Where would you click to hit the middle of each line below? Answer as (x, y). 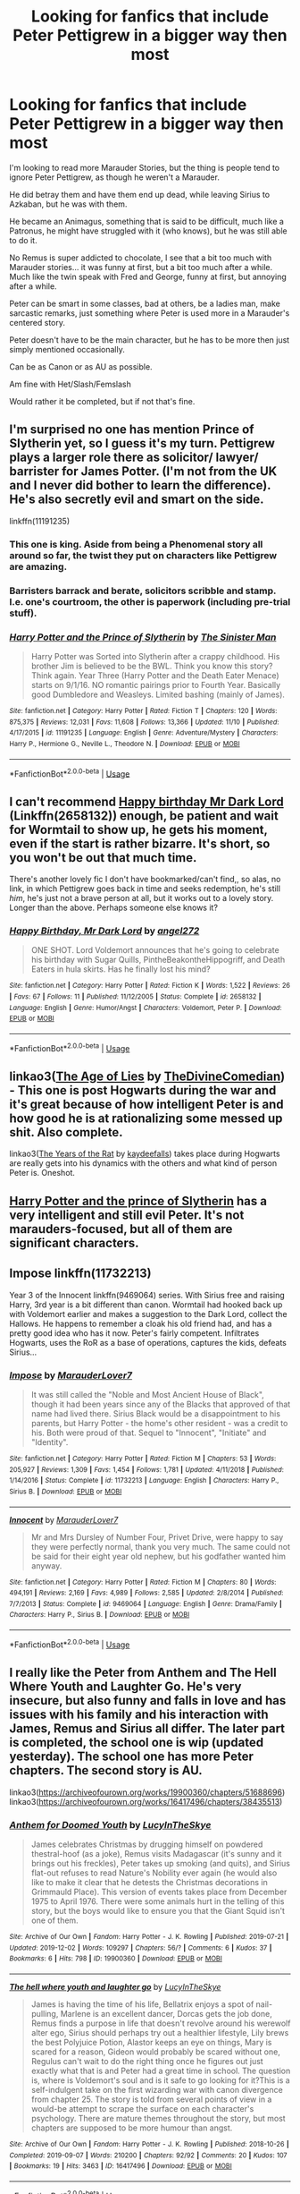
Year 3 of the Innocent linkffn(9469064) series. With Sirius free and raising (147, 1295)
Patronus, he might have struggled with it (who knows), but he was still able (148, 231)
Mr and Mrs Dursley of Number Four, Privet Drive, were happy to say (157, 1537)
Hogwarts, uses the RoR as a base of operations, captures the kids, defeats (148, 1342)
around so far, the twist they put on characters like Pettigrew (143, 555)
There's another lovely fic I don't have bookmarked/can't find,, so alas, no (145, 879)
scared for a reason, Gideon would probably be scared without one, (156, 2052)
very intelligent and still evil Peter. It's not (127, 1215)
